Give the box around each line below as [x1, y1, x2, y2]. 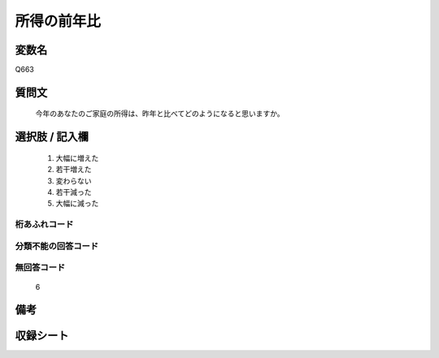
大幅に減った [55, 199, 99, 209]
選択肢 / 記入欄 [15, 130, 89, 144]
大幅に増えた [55, 153, 99, 162]
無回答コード [15, 262, 66, 274]
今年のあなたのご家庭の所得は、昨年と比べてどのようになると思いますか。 [35, 109, 285, 119]
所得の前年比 [15, 12, 102, 30]
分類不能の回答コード [15, 240, 99, 252]
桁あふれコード [15, 219, 74, 231]
